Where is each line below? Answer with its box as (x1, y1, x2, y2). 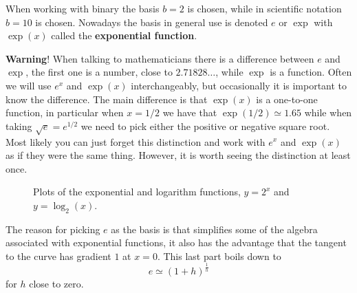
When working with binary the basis (6, 1, 160, 15)
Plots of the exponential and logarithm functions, (33, 184, 241, 199)
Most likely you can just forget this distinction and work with (6, 134, 266, 149)
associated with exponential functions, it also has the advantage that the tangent (6, 235, 347, 250)
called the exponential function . (51, 28, 197, 43)
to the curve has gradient (6, 248, 111, 263)
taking (6, 118, 32, 133)
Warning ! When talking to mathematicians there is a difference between (6, 51, 314, 65)
